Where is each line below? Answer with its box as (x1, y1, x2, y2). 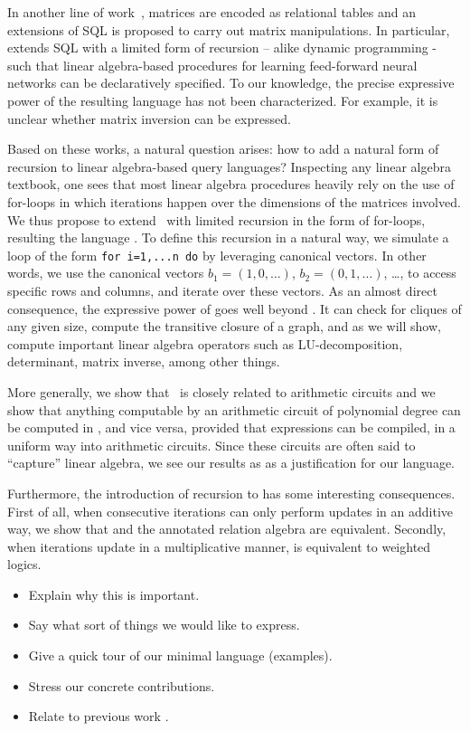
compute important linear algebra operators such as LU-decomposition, (7, 334, 403, 353)
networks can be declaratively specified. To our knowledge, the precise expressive (7, 73, 455, 92)
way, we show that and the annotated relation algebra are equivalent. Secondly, (7, 519, 446, 538)
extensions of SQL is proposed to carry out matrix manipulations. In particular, (7, 20, 450, 39)
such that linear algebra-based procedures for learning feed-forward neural (7, 55, 418, 74)
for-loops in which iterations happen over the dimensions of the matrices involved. (7, 192, 461, 211)
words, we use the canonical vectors (7, 263, 204, 282)
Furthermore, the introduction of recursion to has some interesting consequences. (7, 483, 456, 502)
